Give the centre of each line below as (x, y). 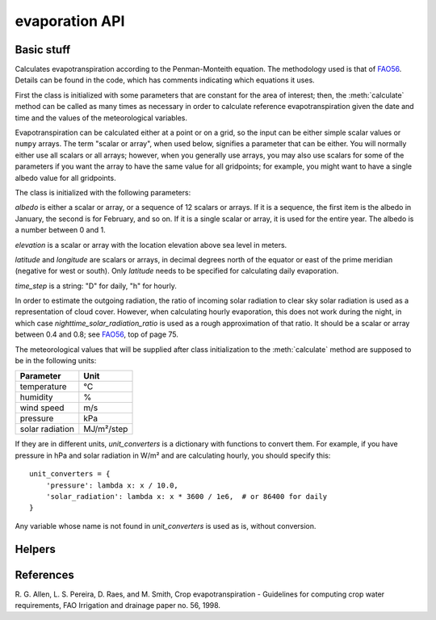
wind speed (42, 408)
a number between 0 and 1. (60, 230)
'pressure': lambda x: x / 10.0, (112, 485)
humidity (36, 397)
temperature (44, 387)
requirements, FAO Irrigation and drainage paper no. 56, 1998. (118, 605)
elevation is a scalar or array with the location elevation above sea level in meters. (151, 245)
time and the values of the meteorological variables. (101, 118)
